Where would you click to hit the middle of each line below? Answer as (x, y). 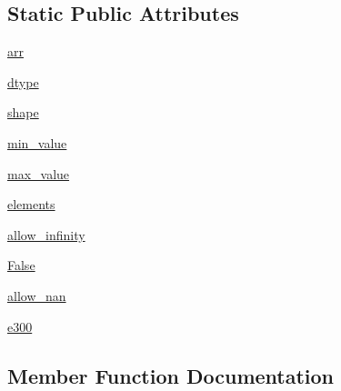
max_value (39, 173)
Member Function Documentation (171, 375)
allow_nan (37, 295)
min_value (37, 142)
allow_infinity (46, 234)
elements (31, 204)
